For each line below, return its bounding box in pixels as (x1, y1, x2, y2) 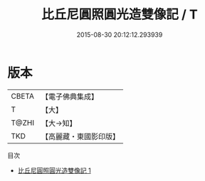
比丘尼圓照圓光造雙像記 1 (17, 166, 91, 175)
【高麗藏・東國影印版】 (41, 131, 120, 141)
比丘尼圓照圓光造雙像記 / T (41, 6, 198, 23)
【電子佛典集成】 (41, 92, 99, 102)
